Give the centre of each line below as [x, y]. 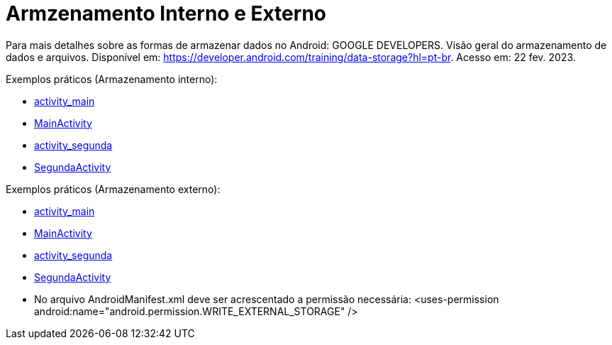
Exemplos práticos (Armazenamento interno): [112, 79]
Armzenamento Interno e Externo [166, 13]
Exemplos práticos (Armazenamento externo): [113, 189]
